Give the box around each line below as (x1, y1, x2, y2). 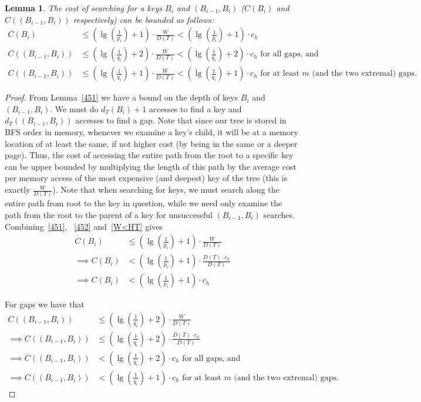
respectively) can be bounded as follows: (73, 13, 214, 25)
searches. (263, 208, 295, 220)
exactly (5, 183, 31, 196)
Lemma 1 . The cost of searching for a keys (5, 2, 163, 14)
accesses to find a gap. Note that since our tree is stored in (75, 114, 287, 126)
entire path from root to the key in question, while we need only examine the (5, 197, 282, 209)
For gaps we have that (5, 298, 85, 310)
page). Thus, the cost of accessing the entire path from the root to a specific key (5, 149, 294, 161)
